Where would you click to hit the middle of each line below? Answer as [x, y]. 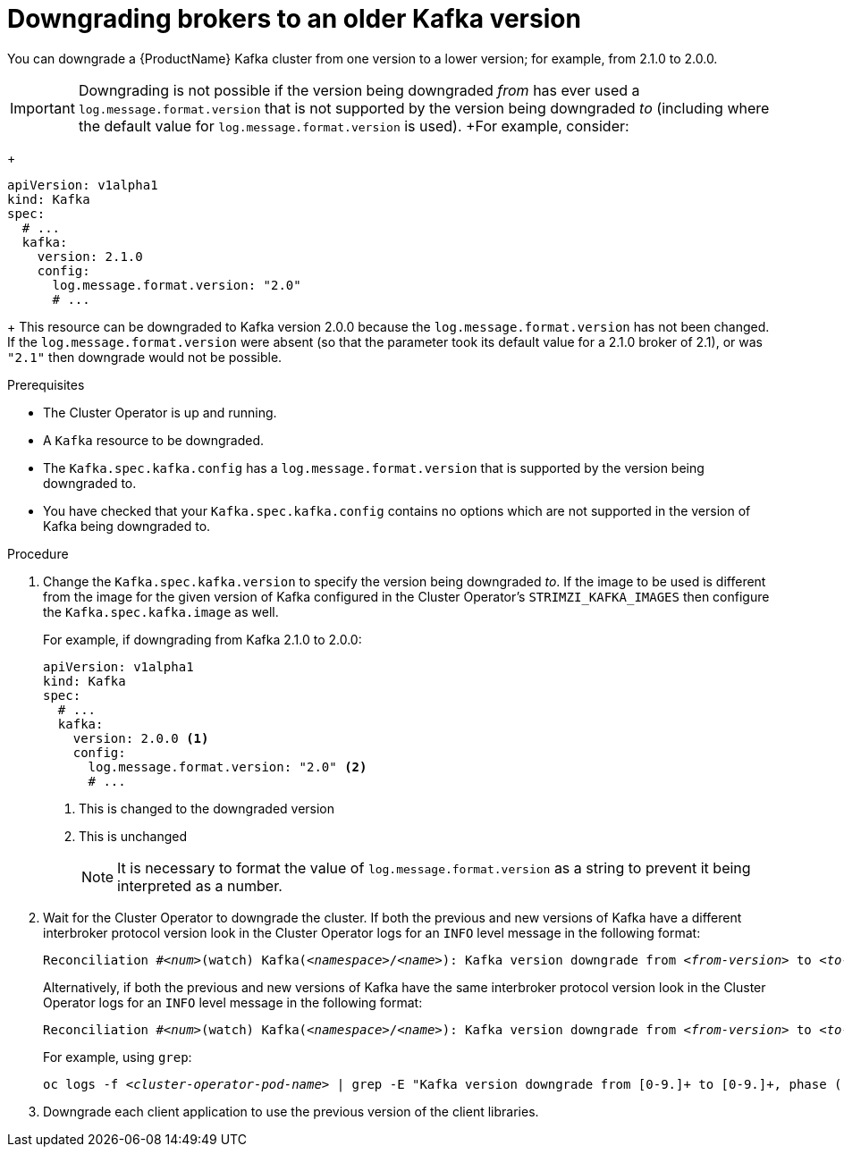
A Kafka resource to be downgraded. [154, 440]
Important [42, 108]
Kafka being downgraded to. [127, 526]
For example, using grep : [118, 1057]
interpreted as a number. [200, 885]
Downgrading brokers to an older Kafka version [294, 19]
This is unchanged [133, 836]
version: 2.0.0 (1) [141, 738]
